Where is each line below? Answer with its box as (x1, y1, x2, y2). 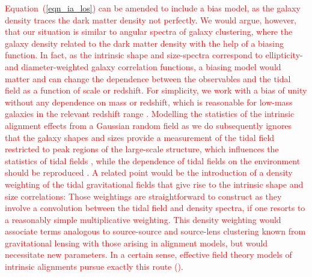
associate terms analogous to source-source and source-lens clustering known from (5, 225, 306, 237)
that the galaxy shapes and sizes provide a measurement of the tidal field (5, 131, 275, 143)
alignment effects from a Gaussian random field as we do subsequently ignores (5, 119, 292, 131)
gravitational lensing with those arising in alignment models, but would (5, 236, 268, 249)
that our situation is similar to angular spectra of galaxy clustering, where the (5, 25, 293, 38)
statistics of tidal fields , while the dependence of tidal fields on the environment (5, 154, 301, 167)
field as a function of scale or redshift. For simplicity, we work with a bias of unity (5, 84, 307, 97)
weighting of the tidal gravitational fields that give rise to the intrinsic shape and (5, 177, 304, 190)
